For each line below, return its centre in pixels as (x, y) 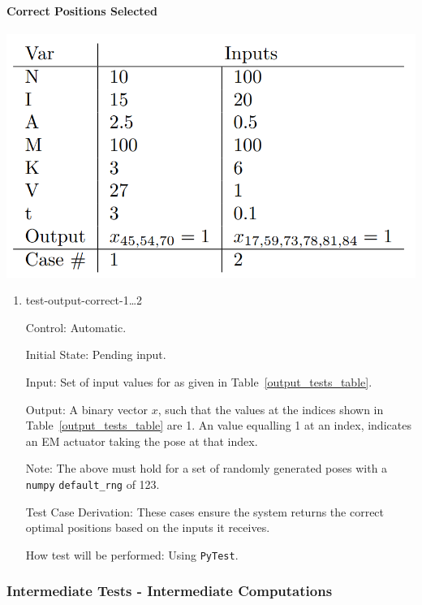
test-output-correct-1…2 (84, 300)
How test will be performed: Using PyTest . (132, 554)
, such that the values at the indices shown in (271, 409)
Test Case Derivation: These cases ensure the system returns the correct (205, 511)
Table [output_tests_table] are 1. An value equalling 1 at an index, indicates (218, 425)
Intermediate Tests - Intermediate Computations (170, 591)
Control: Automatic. (76, 327)
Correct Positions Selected (82, 10)
